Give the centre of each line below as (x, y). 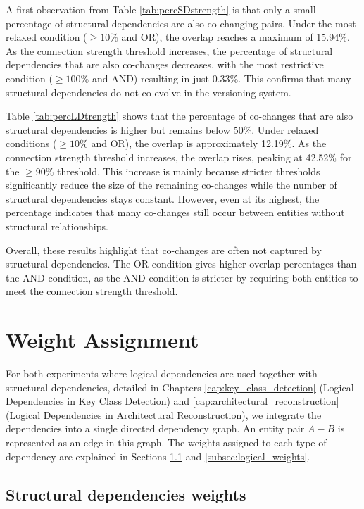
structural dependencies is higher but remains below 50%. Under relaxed (162, 129)
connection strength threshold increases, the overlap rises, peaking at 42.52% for (179, 157)
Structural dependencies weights (126, 494)
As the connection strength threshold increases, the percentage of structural (169, 50)
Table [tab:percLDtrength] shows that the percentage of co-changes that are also (180, 116)
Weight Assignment (102, 340)
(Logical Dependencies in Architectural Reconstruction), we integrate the (164, 414)
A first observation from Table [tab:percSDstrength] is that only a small (161, 9)
